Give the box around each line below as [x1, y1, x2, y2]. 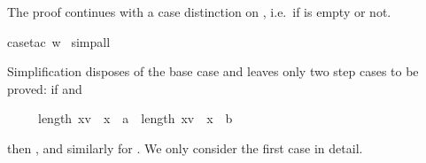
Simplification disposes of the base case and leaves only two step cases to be [7, 62, 419, 81]
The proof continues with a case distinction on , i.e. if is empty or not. [7, 3, 391, 20]
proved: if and [7, 79, 82, 97]
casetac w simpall [7, 32, 111, 50]
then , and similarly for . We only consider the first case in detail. [7, 138, 363, 157]
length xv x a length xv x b [37, 109, 233, 128]
